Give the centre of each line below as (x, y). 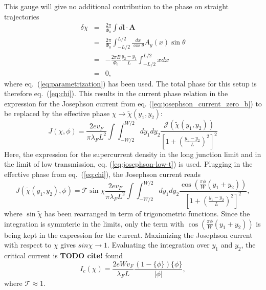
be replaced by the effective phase (57, 113)
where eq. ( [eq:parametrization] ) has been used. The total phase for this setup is (130, 83)
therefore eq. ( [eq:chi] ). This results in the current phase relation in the (116, 93)
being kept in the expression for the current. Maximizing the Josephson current (128, 235)
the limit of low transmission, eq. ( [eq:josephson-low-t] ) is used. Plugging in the (128, 164)
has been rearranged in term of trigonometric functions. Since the (147, 213)
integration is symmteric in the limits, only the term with (94, 223)
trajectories (22, 16)
